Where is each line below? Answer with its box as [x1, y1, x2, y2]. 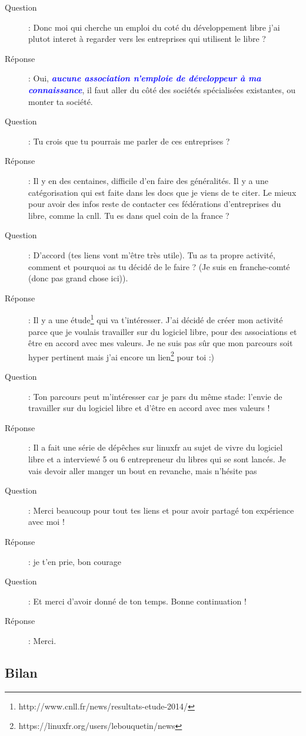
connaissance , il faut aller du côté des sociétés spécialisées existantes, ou [28, 83, 296, 96]
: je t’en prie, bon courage [28, 555, 121, 567]
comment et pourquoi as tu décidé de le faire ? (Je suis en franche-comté [28, 260, 290, 272]
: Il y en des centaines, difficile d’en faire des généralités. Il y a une [28, 174, 268, 186]
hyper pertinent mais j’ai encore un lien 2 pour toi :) [28, 349, 215, 363]
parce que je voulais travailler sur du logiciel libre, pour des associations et [28, 325, 297, 337]
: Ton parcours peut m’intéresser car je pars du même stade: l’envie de [28, 390, 282, 402]
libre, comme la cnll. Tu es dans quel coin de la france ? [28, 209, 229, 221]
